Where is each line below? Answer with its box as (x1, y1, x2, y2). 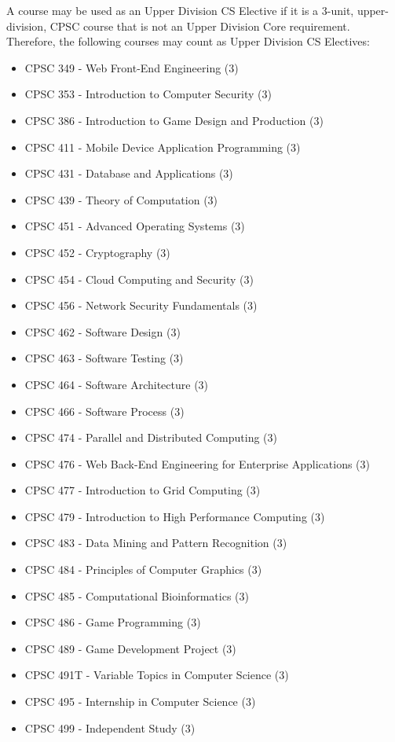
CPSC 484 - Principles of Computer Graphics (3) (24, 561, 262, 578)
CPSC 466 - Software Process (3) (24, 402, 185, 419)
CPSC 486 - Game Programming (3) (24, 614, 201, 630)
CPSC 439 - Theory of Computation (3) (24, 191, 218, 208)
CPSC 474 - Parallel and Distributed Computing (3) (24, 429, 278, 446)
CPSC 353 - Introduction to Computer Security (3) (24, 86, 272, 102)
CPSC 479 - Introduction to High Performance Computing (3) (24, 508, 325, 524)
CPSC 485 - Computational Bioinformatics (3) (24, 587, 249, 604)
